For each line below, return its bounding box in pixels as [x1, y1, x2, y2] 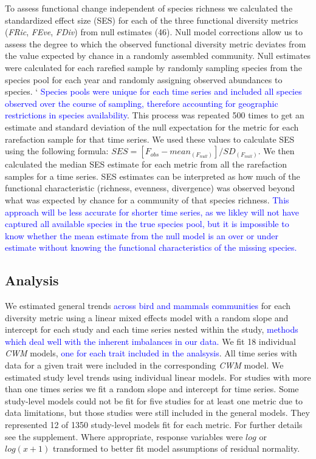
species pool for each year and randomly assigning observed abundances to [5, 73, 283, 86]
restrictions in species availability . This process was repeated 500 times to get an [5, 109, 304, 121]
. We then [258, 144, 295, 157]
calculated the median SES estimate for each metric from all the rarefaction [5, 158, 287, 171]
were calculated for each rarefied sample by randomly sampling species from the [5, 61, 302, 73]
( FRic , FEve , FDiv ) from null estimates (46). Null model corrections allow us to [5, 25, 303, 38]
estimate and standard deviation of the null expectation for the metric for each [5, 120, 299, 133]
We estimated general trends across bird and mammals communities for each [5, 299, 291, 312]
